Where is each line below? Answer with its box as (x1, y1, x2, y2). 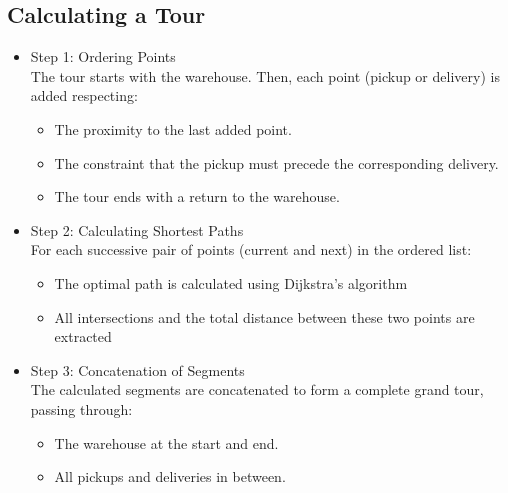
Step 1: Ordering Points (30, 46, 176, 67)
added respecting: (30, 85, 138, 106)
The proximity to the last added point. (54, 118, 292, 139)
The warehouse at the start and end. (54, 432, 279, 453)
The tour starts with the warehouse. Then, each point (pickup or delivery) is (30, 65, 500, 86)
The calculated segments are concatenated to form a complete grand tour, (30, 379, 484, 400)
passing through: (30, 398, 133, 419)
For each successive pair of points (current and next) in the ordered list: (30, 239, 472, 260)
